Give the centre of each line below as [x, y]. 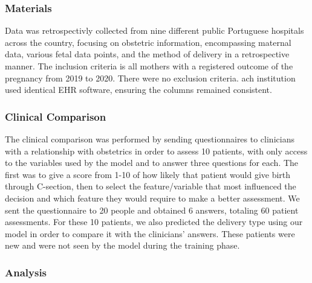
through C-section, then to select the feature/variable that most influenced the [151, 186]
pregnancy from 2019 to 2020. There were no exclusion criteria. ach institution [150, 78]
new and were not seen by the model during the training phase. [122, 245]
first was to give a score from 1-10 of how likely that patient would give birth [148, 174]
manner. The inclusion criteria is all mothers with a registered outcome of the [149, 66]
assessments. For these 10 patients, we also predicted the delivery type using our [154, 222]
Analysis [26, 272]
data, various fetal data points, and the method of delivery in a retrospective [147, 54]
